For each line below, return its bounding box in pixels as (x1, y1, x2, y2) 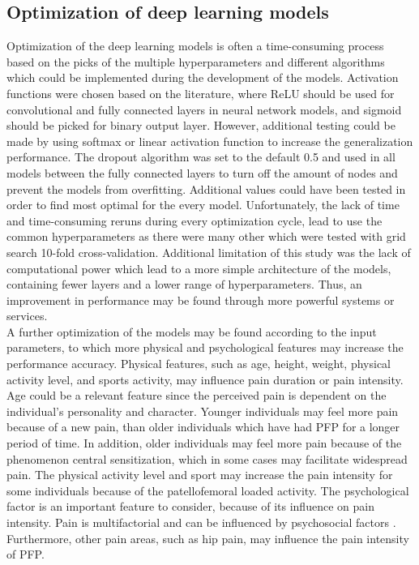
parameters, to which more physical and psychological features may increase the (6, 339, 404, 356)
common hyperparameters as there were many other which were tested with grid (6, 228, 406, 245)
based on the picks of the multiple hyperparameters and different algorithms (6, 53, 385, 70)
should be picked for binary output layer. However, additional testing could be (6, 117, 395, 134)
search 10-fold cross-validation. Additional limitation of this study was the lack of (6, 243, 411, 260)
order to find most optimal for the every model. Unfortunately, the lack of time (6, 196, 400, 213)
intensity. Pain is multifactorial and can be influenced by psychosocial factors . (6, 514, 396, 531)
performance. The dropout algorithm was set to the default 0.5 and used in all (6, 148, 395, 165)
